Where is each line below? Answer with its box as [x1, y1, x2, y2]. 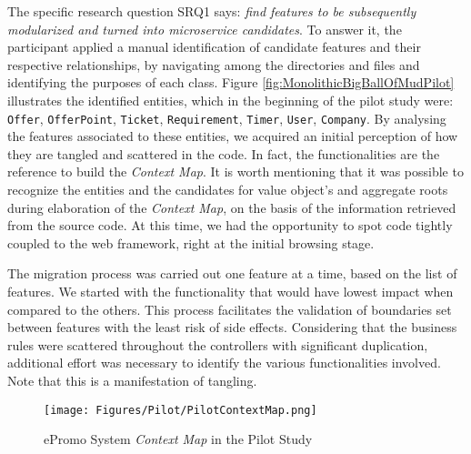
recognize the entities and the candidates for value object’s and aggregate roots [7, 180, 448, 198]
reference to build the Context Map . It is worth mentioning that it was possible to [7, 162, 464, 181]
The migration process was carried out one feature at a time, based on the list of [7, 264, 457, 283]
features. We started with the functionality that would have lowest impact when [7, 281, 454, 300]
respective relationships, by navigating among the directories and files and [7, 55, 420, 74]
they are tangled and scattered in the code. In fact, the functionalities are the [7, 144, 440, 163]
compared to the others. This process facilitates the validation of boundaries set [7, 299, 452, 318]
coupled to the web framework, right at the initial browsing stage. [7, 233, 375, 252]
